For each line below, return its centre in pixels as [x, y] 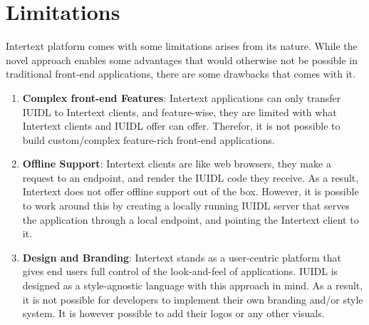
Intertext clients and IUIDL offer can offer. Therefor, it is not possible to [181, 126]
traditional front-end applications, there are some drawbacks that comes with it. [181, 74]
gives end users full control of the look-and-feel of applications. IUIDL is [180, 271]
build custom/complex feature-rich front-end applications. [149, 139]
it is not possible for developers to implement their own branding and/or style [193, 299]
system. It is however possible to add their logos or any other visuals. [173, 313]
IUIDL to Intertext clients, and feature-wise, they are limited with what [180, 112]
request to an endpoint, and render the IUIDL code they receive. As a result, [191, 177]
